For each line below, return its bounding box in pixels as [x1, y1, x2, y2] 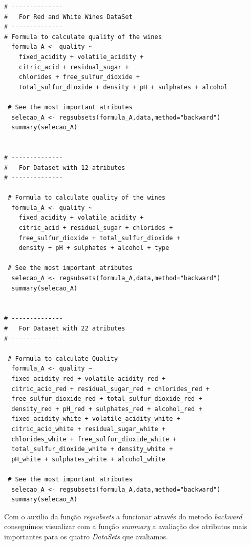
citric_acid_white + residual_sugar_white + [11, 425, 165, 433]
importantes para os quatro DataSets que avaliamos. [4, 531, 168, 541]
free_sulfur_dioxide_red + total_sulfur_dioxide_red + [11, 395, 202, 403]
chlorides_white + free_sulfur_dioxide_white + [11, 435, 177, 443]
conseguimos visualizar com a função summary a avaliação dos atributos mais [4, 521, 247, 532]
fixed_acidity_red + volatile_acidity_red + [11, 375, 165, 382]
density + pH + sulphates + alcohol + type [18, 244, 170, 252]
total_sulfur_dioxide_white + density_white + [11, 445, 173, 453]
